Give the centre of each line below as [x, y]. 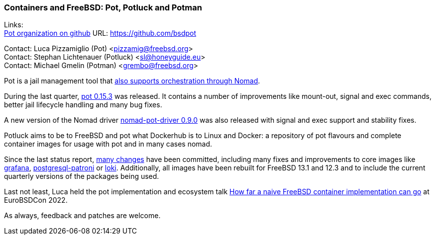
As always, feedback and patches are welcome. [82, 216]
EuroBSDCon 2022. [36, 200]
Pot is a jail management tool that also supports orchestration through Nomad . [132, 81]
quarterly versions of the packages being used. [82, 176]
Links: [14, 25]
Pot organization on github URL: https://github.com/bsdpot [100, 33]
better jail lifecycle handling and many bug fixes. [83, 105]
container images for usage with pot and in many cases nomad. [108, 144]
